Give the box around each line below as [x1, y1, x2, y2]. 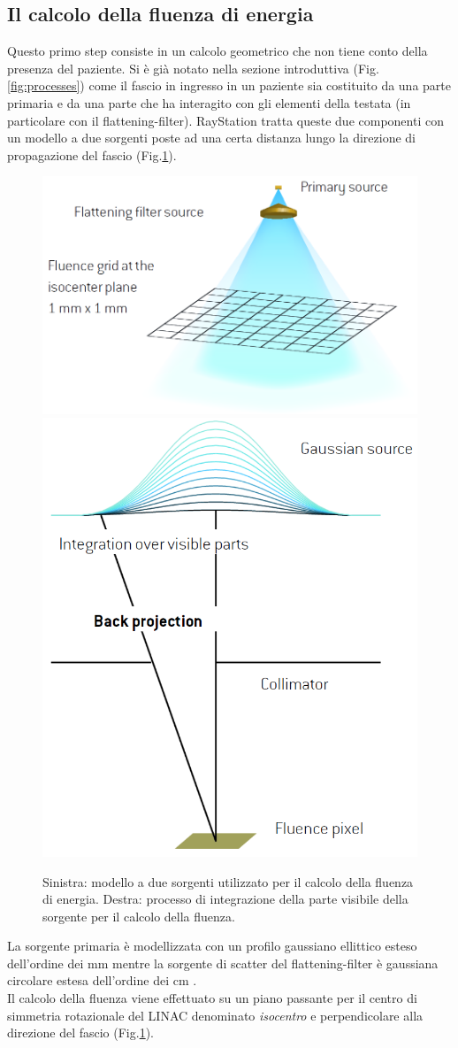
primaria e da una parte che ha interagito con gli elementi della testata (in [7, 93, 411, 112]
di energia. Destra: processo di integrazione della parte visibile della [42, 890, 408, 908]
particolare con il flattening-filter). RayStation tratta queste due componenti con [7, 111, 444, 129]
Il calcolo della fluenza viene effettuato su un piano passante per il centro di [7, 989, 417, 1007]
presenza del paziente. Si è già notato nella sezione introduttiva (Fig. [7, 58, 379, 77]
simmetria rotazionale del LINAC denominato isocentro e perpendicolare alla [7, 1006, 424, 1024]
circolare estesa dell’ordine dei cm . [7, 971, 197, 990]
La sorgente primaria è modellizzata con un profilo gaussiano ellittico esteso [7, 936, 417, 955]
